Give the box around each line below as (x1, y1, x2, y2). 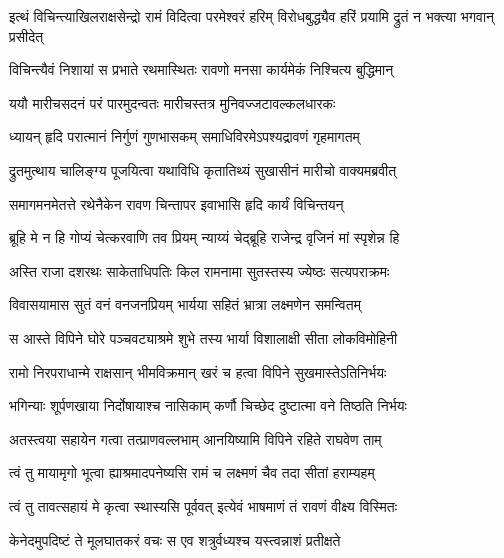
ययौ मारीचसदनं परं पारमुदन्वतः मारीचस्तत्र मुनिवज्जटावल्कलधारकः (9, 92, 336, 113)
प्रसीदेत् (9, 25, 44, 46)
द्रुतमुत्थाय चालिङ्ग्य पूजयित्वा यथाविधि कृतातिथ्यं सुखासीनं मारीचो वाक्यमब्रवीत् (9, 159, 397, 180)
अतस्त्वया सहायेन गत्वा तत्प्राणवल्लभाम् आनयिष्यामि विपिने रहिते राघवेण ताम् (9, 428, 382, 449)
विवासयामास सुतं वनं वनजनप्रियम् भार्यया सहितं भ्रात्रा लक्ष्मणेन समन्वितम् (9, 294, 361, 315)
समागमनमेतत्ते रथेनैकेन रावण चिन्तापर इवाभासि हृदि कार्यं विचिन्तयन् (9, 193, 344, 214)
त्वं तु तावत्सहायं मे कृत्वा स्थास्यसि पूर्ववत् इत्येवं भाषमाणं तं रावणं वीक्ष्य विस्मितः (9, 495, 398, 516)
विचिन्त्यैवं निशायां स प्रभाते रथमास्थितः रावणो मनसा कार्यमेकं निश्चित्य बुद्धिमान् (9, 59, 394, 80)
